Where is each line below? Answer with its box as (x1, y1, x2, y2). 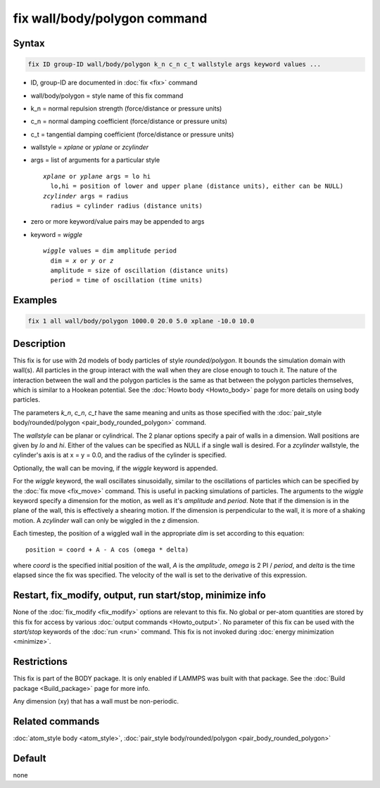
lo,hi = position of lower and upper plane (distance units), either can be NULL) (50, 182, 344, 190)
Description (13, 338, 66, 350)
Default (13, 752, 46, 764)
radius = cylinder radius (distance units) (50, 202, 203, 210)
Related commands (13, 715, 100, 727)
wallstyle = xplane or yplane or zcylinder (30, 143, 149, 151)
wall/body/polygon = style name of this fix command (30, 91, 184, 100)
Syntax (13, 37, 45, 49)
